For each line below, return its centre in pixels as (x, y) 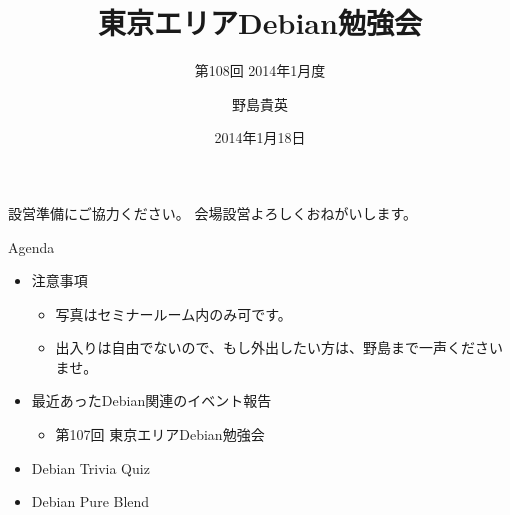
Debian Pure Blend (90, 501)
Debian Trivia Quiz (90, 467)
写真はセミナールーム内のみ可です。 (173, 313)
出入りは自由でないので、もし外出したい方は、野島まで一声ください (279, 347)
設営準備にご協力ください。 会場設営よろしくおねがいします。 (212, 212)
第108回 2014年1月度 (260, 70)
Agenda (31, 246)
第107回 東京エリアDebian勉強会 (160, 434)
